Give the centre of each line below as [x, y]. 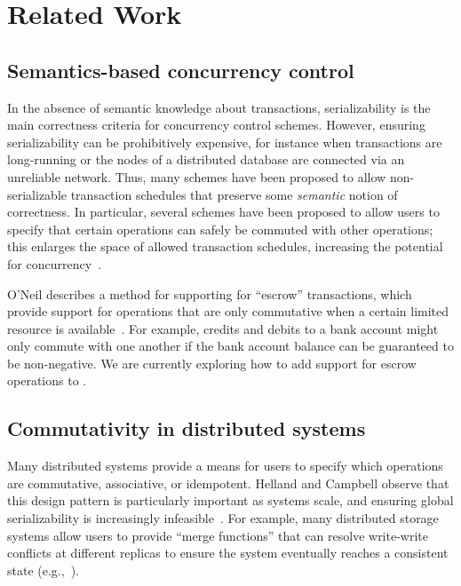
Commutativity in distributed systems [187, 428]
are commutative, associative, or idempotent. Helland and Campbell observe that [228, 483]
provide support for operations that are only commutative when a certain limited [228, 311]
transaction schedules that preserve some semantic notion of [234, 194]
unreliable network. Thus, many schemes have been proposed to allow [197, 176]
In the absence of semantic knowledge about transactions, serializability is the [219, 107]
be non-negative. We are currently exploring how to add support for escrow [212, 363]
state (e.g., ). [43, 570]
